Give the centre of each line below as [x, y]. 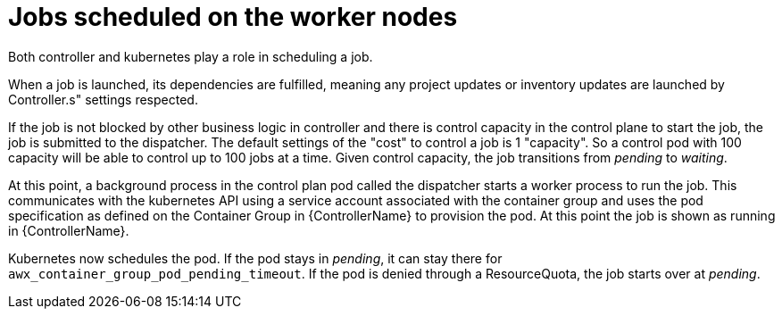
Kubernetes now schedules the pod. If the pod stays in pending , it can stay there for [255, 258]
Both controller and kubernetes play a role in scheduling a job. [191, 56]
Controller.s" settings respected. [103, 99]
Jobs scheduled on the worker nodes [233, 17]
